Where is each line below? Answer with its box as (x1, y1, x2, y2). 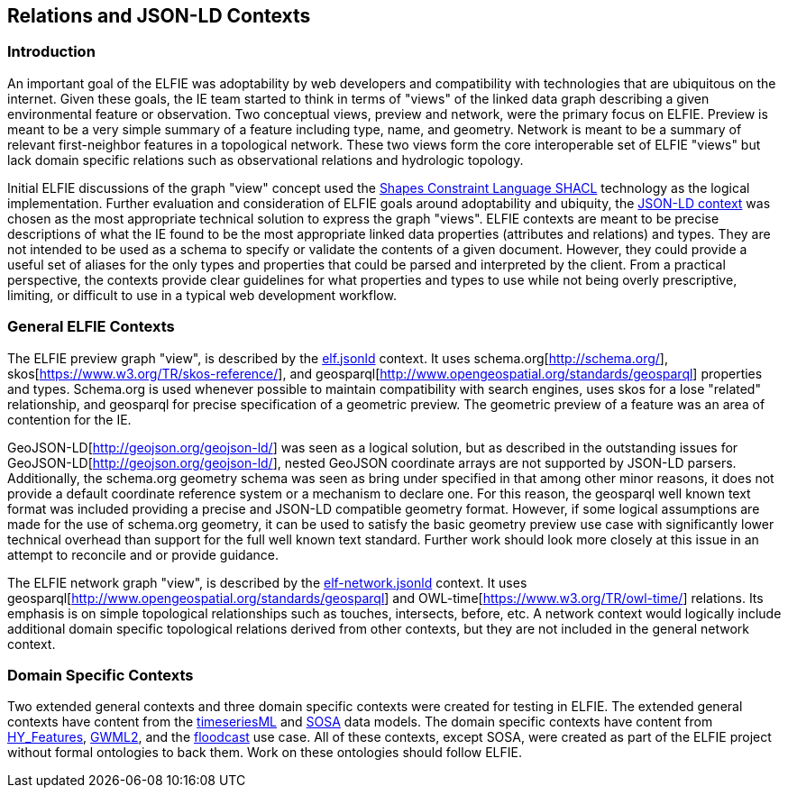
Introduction (7, 42, 96, 61)
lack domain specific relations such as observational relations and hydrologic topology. (7, 151, 524, 168)
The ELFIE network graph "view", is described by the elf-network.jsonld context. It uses (7, 574, 527, 590)
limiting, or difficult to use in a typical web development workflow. (7, 287, 397, 303)
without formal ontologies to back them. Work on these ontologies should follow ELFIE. (7, 745, 522, 761)
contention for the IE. (7, 411, 132, 427)
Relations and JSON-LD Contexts (7, 5, 311, 27)
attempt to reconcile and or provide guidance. (7, 546, 279, 562)
